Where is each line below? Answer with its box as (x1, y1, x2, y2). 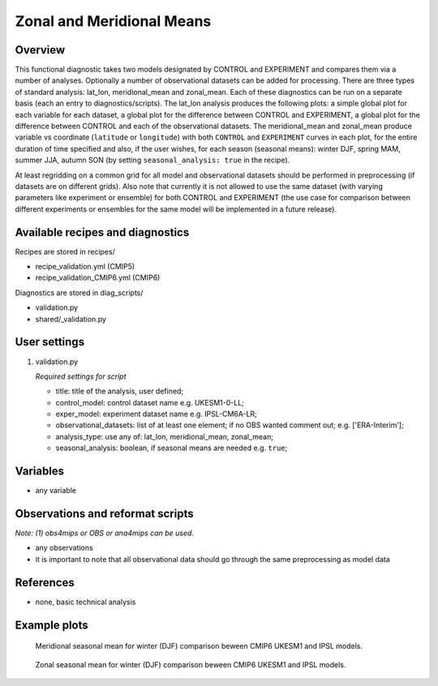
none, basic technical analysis (35, 597, 136, 607)
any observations (35, 543, 93, 553)
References (15, 576, 75, 590)
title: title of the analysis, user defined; (55, 386, 184, 397)
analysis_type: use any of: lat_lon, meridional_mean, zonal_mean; (55, 431, 273, 441)
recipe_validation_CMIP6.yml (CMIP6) (35, 272, 161, 283)
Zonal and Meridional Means (15, 12, 212, 30)
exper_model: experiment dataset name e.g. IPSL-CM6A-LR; (55, 409, 257, 419)
